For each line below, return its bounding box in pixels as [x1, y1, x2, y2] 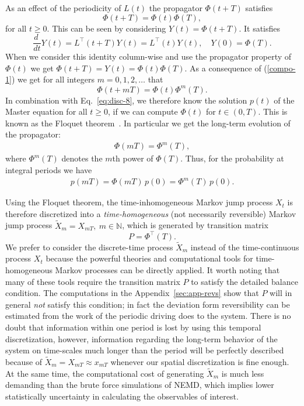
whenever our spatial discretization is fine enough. [110, 356, 289, 368]
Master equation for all [5, 105, 88, 118]
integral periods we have [5, 164, 92, 176]
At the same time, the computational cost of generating [5, 367, 204, 379]
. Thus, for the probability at [180, 152, 284, 164]
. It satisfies [239, 22, 281, 34]
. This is [258, 105, 288, 118]
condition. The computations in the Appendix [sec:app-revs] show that [5, 287, 259, 299]
